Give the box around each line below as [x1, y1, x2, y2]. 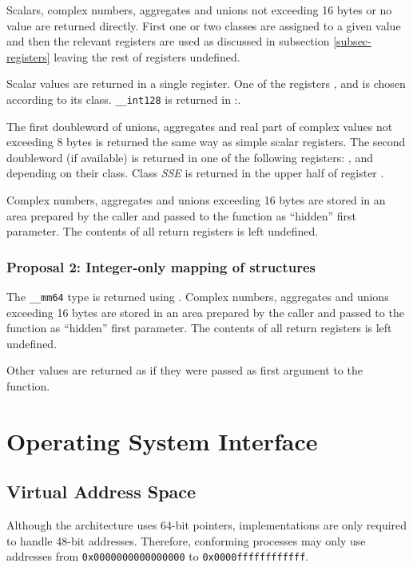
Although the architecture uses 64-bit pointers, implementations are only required [6, 517, 407, 533]
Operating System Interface [6, 424, 318, 457]
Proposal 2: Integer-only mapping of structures [6, 256, 316, 276]
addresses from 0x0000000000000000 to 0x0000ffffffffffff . [6, 548, 309, 565]
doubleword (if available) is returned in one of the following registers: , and [6, 149, 373, 165]
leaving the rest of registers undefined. [54, 48, 240, 65]
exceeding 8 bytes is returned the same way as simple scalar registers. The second [6, 133, 406, 150]
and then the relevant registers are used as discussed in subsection [6, 33, 330, 50]
